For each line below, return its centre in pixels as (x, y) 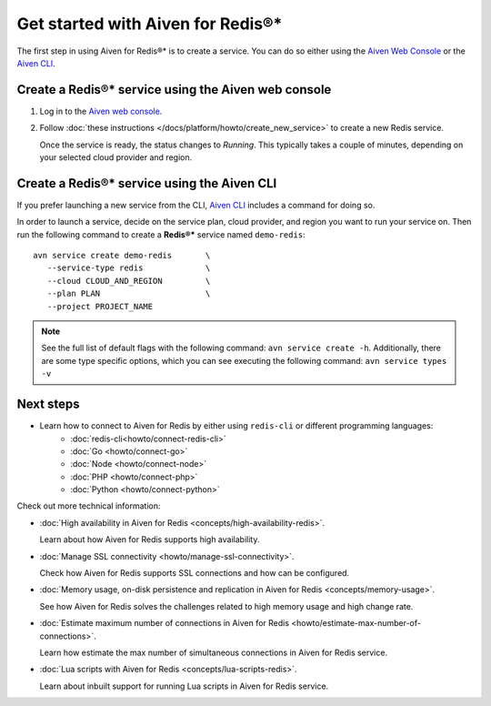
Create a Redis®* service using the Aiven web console (174, 90)
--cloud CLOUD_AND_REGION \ (129, 281)
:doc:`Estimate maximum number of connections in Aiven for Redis (165, 623)
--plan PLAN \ (129, 294)
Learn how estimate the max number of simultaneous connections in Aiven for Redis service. (214, 652)
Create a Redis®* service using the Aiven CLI (147, 183)
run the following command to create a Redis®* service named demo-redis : (161, 234)
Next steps (48, 404)
